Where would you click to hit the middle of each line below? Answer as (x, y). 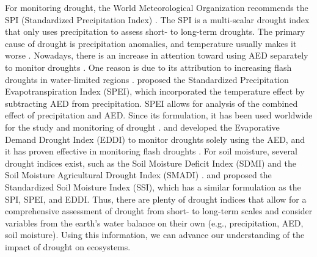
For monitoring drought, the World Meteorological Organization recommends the (157, 7)
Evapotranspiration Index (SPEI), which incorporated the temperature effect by (155, 91)
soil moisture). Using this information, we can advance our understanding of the (155, 235)
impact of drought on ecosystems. (68, 246)
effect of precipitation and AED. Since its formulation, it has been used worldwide (159, 115)
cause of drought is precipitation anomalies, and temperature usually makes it (151, 43)
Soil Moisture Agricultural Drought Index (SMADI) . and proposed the (138, 175)
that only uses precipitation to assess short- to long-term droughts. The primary (155, 31)
